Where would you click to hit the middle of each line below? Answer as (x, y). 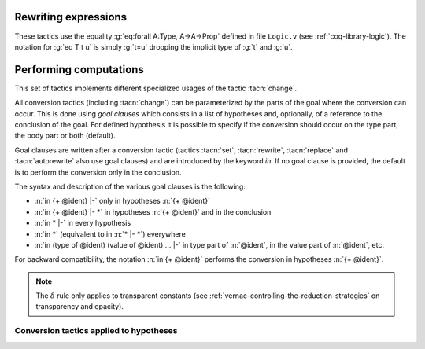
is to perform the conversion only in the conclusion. (98, 172)
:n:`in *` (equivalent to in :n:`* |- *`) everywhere (110, 234)
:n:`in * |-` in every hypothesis (83, 223)
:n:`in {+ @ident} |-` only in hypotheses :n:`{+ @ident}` (122, 201)
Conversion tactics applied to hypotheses (96, 331)
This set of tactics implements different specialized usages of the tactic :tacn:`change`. (156, 88)
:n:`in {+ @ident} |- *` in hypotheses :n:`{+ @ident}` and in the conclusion (153, 211)
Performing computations (79, 70)
